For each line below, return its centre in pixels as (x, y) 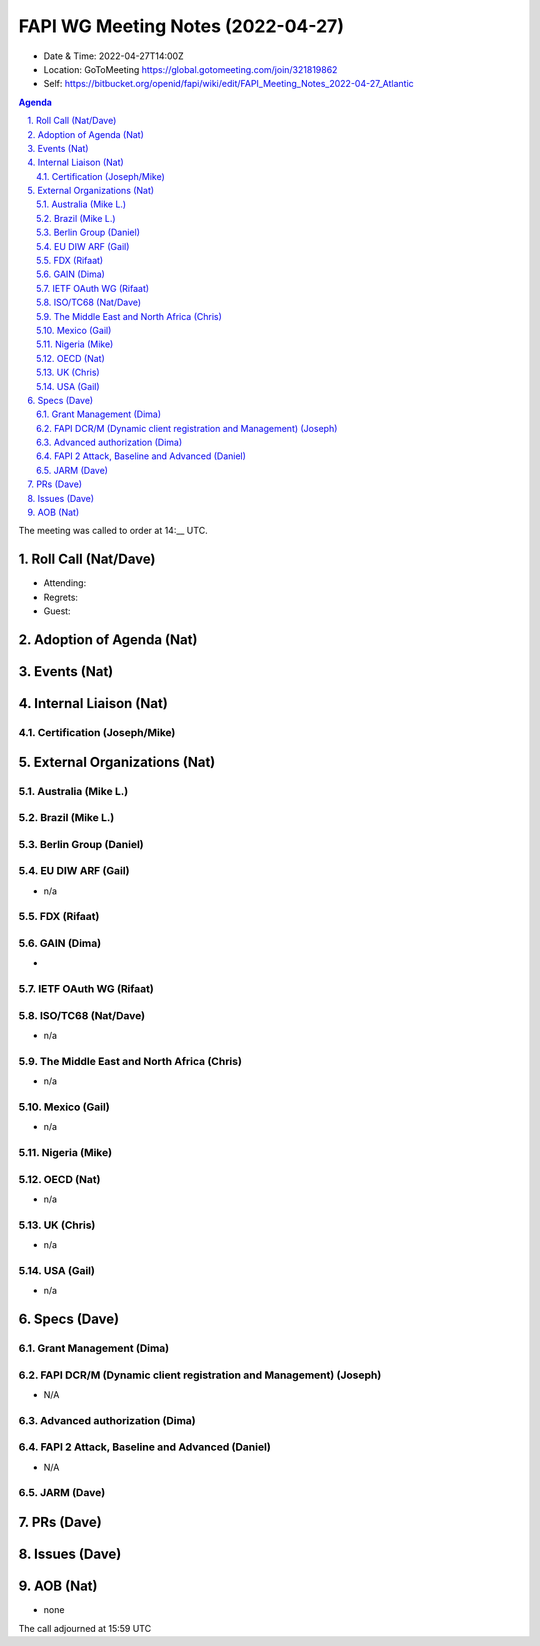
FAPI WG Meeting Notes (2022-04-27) (181, 26)
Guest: (57, 611)
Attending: (65, 583)
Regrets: (61, 597)
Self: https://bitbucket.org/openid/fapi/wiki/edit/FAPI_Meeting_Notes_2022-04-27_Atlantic (228, 84)
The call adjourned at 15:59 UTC (85, 1628)
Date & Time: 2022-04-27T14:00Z (113, 56)
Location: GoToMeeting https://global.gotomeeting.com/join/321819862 (190, 69)
